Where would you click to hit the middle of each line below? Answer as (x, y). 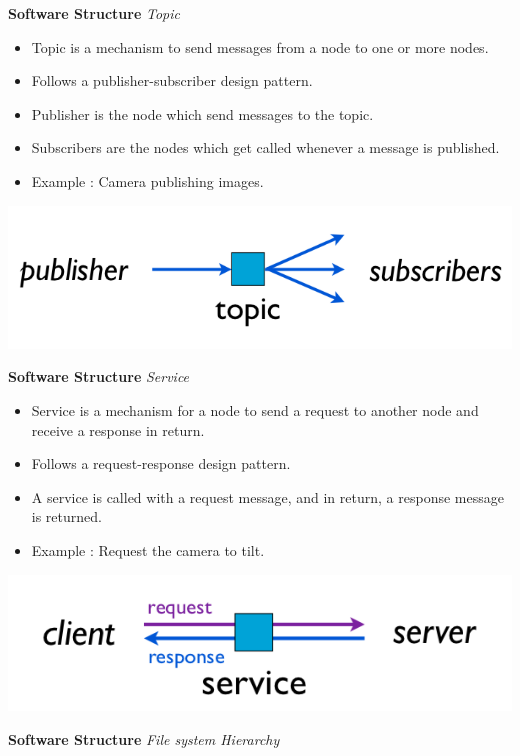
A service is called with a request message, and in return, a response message (267, 496)
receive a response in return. (118, 429)
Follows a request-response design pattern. (161, 463)
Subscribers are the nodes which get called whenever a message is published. (265, 147)
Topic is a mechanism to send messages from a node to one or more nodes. (260, 46)
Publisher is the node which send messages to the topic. (202, 113)
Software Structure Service (99, 376)
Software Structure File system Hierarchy (144, 738)
